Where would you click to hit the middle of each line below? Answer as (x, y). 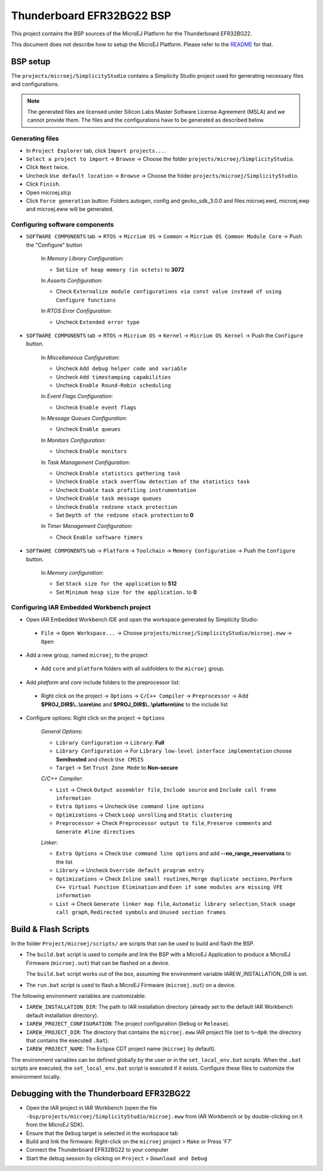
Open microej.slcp (48, 192)
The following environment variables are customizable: (79, 996)
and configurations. (35, 84)
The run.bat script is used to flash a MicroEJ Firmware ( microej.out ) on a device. (131, 985)
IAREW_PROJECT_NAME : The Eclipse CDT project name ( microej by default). (121, 1049)
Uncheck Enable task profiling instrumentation (126, 490)
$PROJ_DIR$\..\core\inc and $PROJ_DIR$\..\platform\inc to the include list (134, 704)
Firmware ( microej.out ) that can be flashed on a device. (98, 963)
